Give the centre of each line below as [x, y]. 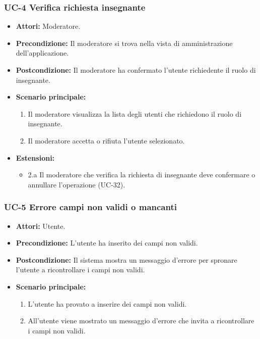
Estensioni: [35, 157]
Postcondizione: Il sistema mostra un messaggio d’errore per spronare [126, 259]
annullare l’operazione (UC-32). [77, 184]
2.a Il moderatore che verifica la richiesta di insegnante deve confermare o [142, 175]
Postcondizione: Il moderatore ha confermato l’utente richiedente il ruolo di [136, 70]
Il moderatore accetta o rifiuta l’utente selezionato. [106, 140]
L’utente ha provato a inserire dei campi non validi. [107, 303]
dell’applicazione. [42, 53]
